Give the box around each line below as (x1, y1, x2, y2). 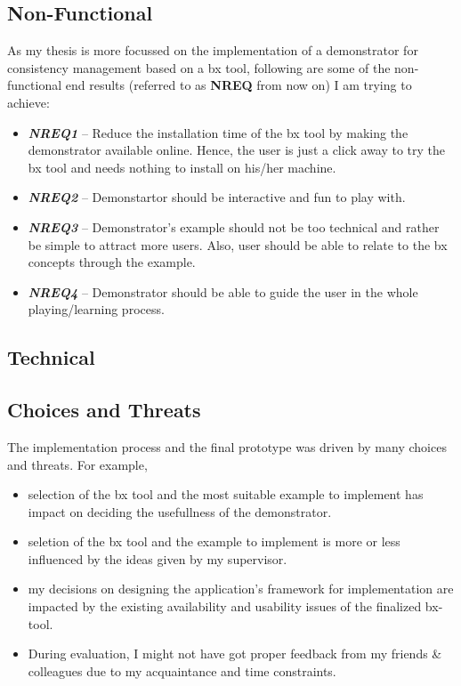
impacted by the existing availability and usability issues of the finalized (28, 597, 422, 616)
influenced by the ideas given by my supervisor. (28, 549, 287, 568)
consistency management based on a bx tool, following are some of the (7, 58, 391, 77)
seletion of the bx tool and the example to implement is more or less (28, 532, 400, 551)
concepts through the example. (28, 253, 196, 271)
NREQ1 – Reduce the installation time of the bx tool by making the (28, 123, 408, 141)
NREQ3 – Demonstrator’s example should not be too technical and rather (28, 217, 440, 236)
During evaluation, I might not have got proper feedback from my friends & (28, 644, 442, 663)
